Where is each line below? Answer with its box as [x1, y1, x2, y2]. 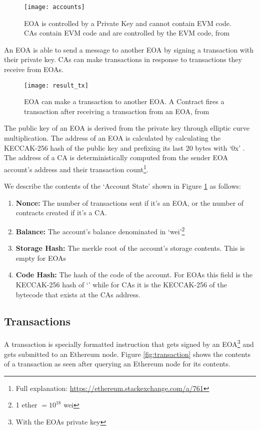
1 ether [15, 399, 37, 410]
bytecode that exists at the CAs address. [15, 289, 140, 299]
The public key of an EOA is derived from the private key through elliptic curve [4, 123, 249, 133]
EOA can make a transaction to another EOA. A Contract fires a [24, 96, 224, 107]
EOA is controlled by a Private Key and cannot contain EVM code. [24, 18, 231, 28]
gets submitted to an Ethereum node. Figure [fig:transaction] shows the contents [4, 348, 250, 359]
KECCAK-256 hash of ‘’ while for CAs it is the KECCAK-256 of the [15, 279, 227, 289]
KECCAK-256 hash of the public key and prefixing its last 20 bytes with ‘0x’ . [4, 142, 245, 153]
